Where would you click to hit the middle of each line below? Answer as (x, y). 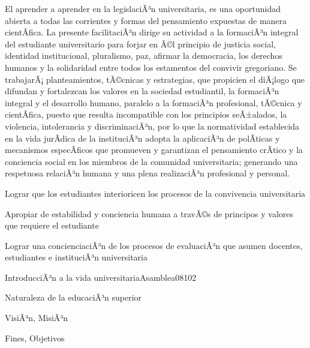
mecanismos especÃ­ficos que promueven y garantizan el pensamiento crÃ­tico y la (154, 150)
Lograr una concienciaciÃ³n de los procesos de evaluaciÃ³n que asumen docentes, (154, 245)
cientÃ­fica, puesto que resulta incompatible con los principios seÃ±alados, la (146, 114)
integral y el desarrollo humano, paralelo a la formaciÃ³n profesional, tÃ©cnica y (154, 102)
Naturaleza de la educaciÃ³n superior (73, 297)
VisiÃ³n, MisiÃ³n (37, 318)
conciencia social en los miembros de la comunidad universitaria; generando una (151, 161)
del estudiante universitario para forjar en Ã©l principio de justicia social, (140, 43)
